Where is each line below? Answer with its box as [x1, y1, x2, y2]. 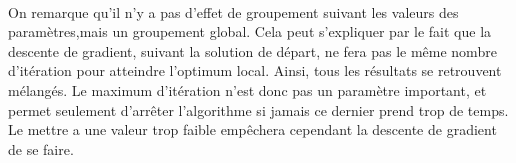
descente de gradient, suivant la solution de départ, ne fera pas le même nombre [8, 40, 497, 61]
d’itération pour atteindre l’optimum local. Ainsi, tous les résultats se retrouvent [8, 60, 502, 81]
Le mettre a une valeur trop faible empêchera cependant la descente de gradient [8, 119, 497, 140]
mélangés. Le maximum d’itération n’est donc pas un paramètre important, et [8, 79, 487, 100]
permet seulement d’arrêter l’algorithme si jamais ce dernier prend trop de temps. [8, 99, 509, 120]
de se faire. [8, 138, 74, 159]
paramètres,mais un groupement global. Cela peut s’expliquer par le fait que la [8, 21, 492, 42]
